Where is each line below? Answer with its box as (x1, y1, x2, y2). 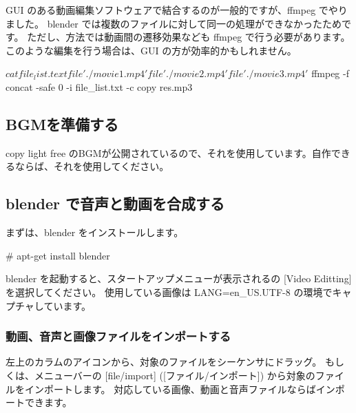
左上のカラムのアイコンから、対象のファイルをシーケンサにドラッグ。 (6, 354, 322, 369)
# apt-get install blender (6, 248, 110, 262)
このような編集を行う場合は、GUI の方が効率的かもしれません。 (6, 43, 297, 57)
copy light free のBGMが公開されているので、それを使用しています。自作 (6, 145, 331, 160)
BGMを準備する (6, 113, 119, 134)
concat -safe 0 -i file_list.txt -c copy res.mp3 (6, 79, 193, 94)
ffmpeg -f (311, 66, 349, 81)
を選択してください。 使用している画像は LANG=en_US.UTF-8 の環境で (6, 284, 333, 299)
